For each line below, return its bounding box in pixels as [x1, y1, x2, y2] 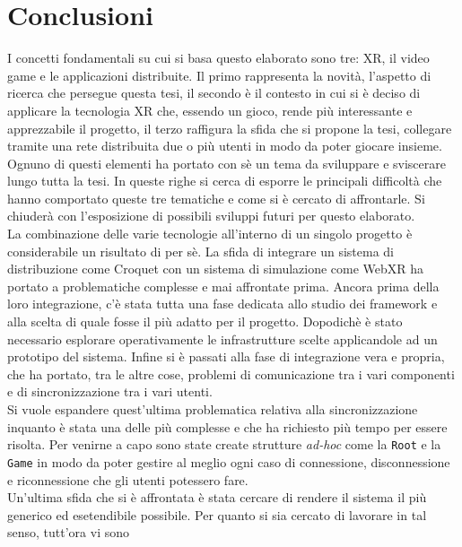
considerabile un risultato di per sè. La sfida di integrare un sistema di [7, 241, 394, 260]
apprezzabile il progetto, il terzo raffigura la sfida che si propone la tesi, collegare [7, 118, 452, 137]
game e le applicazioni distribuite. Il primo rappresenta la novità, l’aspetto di [7, 65, 431, 84]
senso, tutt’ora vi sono [7, 523, 129, 542]
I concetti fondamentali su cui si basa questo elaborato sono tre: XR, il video [7, 48, 430, 67]
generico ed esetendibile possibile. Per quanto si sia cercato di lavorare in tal [7, 505, 427, 524]
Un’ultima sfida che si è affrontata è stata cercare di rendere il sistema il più [7, 488, 427, 507]
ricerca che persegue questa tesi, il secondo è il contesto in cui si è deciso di [7, 83, 421, 102]
